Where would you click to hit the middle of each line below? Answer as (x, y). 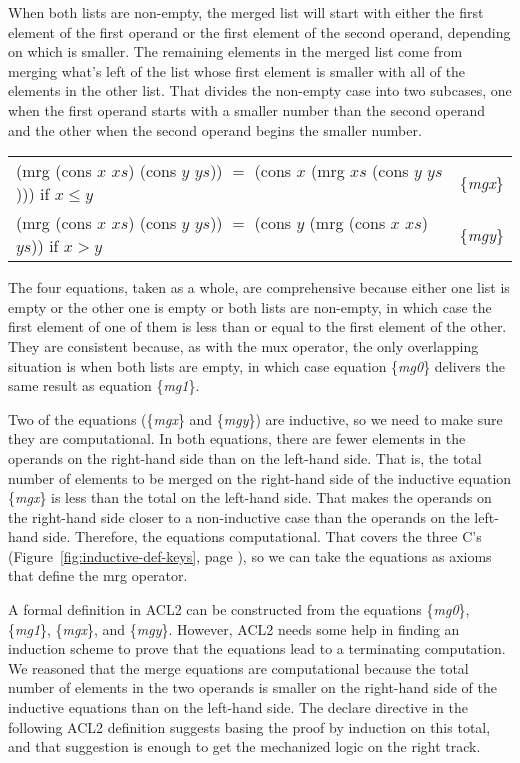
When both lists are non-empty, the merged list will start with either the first (246, 12)
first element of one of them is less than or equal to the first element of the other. (257, 326)
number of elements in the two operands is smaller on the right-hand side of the (252, 687)
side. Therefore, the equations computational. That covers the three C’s (262, 536)
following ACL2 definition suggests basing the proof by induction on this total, (249, 726)
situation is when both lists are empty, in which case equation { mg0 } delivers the (256, 365)
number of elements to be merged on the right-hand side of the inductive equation (260, 477)
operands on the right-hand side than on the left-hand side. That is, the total (245, 457)
